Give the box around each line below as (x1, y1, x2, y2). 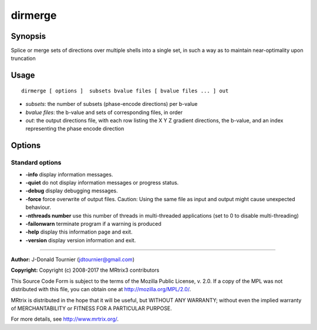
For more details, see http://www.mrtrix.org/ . (11, 315, 119, 323)
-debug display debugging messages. (25, 187, 119, 194)
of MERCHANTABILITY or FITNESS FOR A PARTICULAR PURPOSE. (11, 305, 173, 312)
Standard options (11, 159, 62, 167)
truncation (11, 55, 36, 62)
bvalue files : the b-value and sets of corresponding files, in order (25, 109, 183, 116)
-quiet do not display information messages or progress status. (25, 179, 179, 186)
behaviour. (25, 204, 52, 211)
